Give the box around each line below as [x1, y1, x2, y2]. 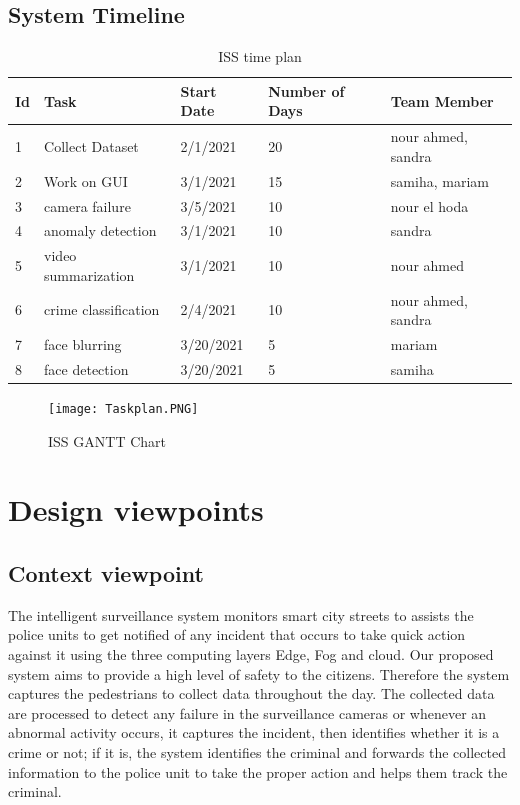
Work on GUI [44, 170, 128, 191]
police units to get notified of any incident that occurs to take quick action [8, 624, 466, 645]
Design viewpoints [8, 489, 264, 530]
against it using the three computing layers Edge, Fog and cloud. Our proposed [8, 644, 494, 665]
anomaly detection [44, 220, 157, 241]
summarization [44, 264, 135, 285]
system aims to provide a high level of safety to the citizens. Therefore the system [8, 663, 510, 684]
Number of [268, 80, 345, 101]
